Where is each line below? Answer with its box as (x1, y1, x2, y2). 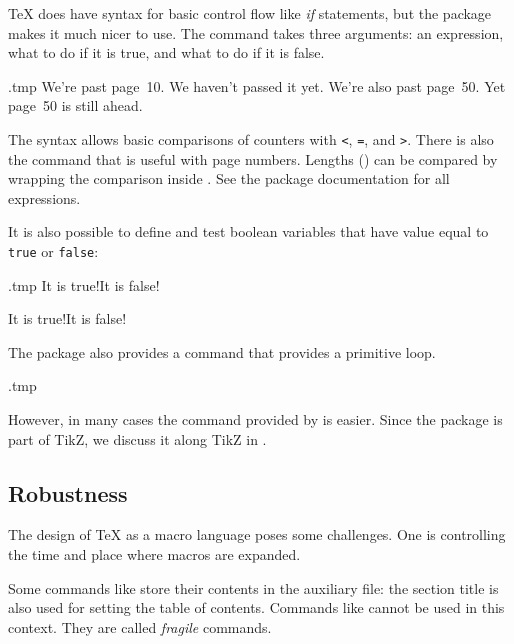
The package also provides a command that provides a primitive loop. (8, 341, 436, 362)
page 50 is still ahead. (8, 95, 143, 116)
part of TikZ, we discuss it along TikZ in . (8, 428, 267, 449)
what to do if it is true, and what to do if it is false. (8, 42, 325, 63)
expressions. (8, 187, 81, 208)
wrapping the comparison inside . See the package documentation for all (8, 168, 450, 189)
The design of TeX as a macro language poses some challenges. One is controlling (8, 524, 506, 545)
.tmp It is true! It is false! (8, 274, 160, 295)
